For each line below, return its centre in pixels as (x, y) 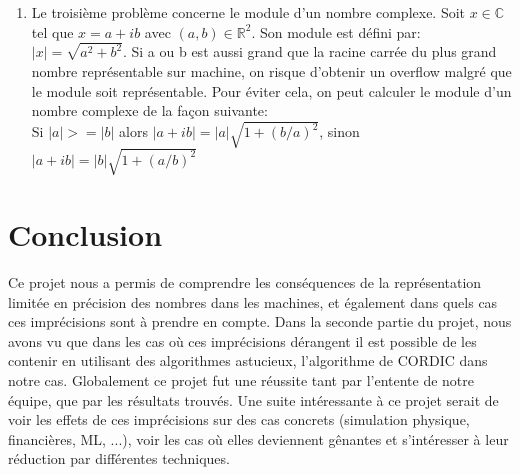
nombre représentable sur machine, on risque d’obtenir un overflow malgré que (271, 71)
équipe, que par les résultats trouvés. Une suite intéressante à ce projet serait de (253, 399)
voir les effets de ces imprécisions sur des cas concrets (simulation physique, (239, 419)
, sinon (339, 131)
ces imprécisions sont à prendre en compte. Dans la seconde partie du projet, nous (260, 321)
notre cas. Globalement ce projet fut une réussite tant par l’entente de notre (241, 380)
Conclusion (85, 234)
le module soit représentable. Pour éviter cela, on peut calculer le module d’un (271, 90)
